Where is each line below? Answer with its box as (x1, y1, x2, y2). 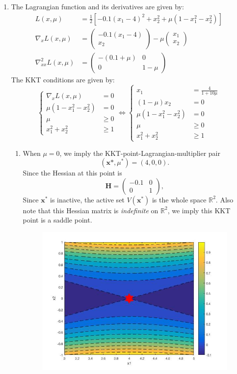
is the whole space (152, 194, 207, 204)
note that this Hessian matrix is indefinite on (23, 205, 158, 215)
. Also (215, 194, 234, 204)
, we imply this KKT (167, 205, 231, 215)
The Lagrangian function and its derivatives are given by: (11, 1, 184, 11)
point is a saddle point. (23, 215, 92, 225)
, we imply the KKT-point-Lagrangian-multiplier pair (59, 148, 220, 158)
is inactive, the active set (50, 194, 125, 204)
